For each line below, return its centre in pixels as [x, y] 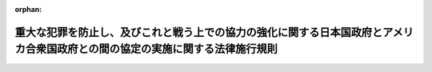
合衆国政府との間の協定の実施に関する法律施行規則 [151, 49]
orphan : [28, 9]
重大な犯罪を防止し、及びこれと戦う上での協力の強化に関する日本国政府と [199, 32]
